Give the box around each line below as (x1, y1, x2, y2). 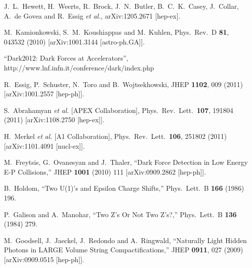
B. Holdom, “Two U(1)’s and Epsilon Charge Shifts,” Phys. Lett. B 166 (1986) (4, 183, 244, 193)
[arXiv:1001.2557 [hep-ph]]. (4, 89, 84, 99)
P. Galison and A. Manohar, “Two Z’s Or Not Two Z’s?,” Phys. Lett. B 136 (4, 209, 237, 219)
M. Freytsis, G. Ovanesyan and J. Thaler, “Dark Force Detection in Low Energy (4, 157, 248, 167)
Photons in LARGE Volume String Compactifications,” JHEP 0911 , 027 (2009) (4, 245, 243, 255)
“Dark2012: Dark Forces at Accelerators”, (4, 53, 128, 63)
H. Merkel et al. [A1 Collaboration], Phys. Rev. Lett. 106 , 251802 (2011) (4, 131, 227, 141)
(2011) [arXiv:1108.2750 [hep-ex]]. (4, 114, 105, 125)
